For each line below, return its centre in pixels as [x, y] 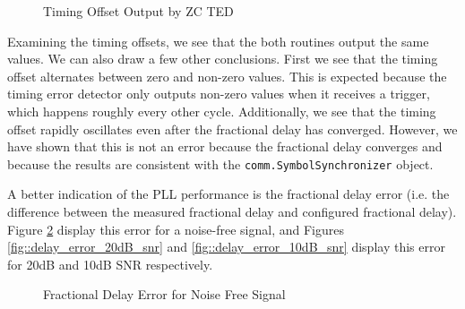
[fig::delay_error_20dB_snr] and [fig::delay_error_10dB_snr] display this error [226, 247]
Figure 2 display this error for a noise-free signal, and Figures [176, 229]
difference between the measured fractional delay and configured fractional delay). [232, 211]
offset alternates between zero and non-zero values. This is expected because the [227, 76]
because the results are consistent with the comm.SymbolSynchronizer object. [220, 163]
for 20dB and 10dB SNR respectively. [110, 264]
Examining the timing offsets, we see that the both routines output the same [218, 41]
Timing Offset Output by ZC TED [138, 11]
